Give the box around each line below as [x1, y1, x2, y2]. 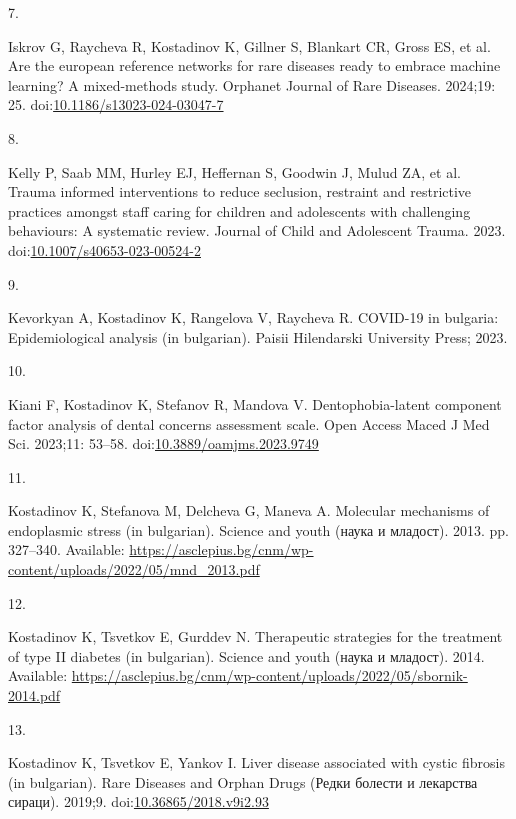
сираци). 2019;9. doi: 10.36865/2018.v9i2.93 [8, 791, 269, 812]
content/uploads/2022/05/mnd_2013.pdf [8, 559, 260, 580]
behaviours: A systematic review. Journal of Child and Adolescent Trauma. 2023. [8, 220, 506, 241]
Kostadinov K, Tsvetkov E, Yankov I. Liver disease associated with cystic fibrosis [8, 752, 505, 773]
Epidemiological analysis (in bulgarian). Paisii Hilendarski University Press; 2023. [8, 326, 508, 347]
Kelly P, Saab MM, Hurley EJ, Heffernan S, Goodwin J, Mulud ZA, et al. [8, 161, 461, 182]
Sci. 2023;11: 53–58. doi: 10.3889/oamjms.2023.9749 [8, 433, 319, 454]
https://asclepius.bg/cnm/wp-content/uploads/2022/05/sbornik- [71, 665, 468, 686]
